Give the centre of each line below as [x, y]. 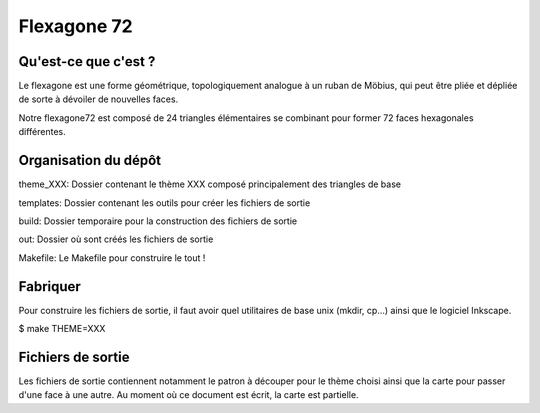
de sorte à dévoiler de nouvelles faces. [98, 99]
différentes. [42, 132]
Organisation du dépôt [90, 160]
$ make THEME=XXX [62, 328]
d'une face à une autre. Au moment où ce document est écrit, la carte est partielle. [188, 395]
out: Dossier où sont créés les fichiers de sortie [116, 239]
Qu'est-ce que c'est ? [87, 61]
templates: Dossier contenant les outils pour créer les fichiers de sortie [164, 202]
